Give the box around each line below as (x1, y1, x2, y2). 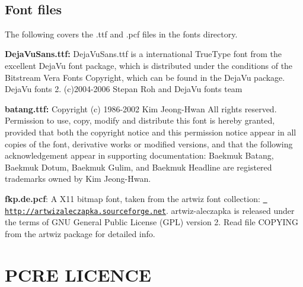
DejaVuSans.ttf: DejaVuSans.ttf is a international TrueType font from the (5, 48, 282, 60)
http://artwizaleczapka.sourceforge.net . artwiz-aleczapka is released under (5, 204, 295, 216)
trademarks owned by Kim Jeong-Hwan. (5, 172, 151, 185)
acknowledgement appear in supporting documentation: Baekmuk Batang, (5, 149, 274, 162)
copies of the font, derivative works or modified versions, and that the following (5, 137, 293, 150)
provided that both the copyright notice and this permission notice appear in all (5, 125, 296, 138)
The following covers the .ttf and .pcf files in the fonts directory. (5, 27, 238, 40)
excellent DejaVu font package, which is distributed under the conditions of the (5, 59, 293, 71)
